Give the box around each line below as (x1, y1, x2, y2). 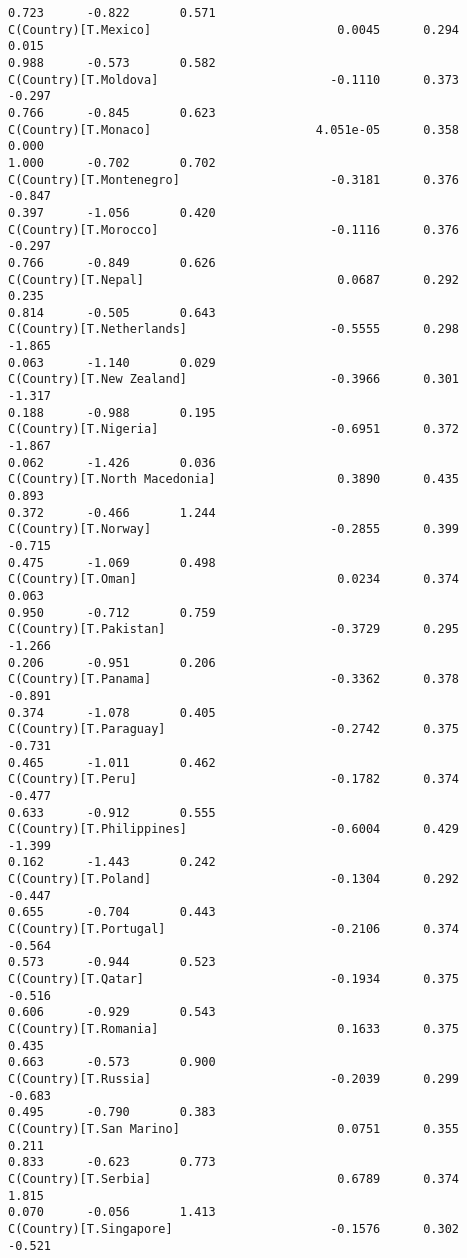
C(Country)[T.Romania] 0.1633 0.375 (8, 1022, 460, 1037)
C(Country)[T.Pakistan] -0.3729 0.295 (8, 622, 460, 637)
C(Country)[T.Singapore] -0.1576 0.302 (8, 1221, 460, 1236)
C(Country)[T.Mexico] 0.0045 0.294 (8, 22, 460, 37)
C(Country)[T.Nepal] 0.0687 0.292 (8, 272, 460, 287)
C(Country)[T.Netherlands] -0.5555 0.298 (8, 322, 460, 337)
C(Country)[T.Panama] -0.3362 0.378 (8, 672, 460, 687)
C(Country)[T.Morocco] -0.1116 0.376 (8, 222, 460, 237)
